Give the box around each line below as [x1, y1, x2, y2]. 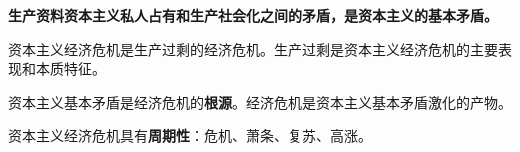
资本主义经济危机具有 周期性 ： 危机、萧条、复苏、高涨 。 [8, 125, 372, 146]
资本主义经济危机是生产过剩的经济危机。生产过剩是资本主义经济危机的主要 [8, 38, 498, 59]
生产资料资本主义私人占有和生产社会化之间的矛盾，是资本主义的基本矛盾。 [8, 5, 498, 25]
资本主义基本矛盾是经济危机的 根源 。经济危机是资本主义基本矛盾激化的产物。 [8, 91, 512, 112]
